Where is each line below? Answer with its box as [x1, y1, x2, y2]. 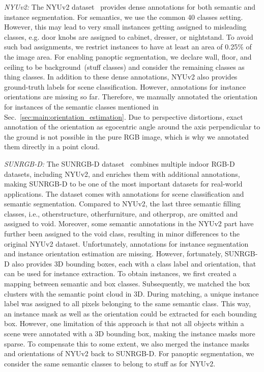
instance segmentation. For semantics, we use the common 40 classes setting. [4, 11, 243, 22]
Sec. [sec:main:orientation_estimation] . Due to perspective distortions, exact [4, 111, 243, 122]
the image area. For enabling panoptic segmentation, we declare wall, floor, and [4, 51, 252, 62]
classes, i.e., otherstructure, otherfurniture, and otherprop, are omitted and [4, 208, 238, 219]
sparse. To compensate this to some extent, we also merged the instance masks [4, 338, 250, 349]
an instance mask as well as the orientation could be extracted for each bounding [4, 308, 257, 318]
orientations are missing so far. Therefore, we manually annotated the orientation [4, 91, 257, 102]
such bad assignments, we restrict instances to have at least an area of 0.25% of [4, 41, 252, 52]
